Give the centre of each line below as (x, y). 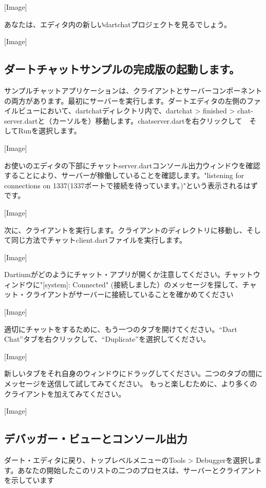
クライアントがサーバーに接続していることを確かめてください (129, 294)
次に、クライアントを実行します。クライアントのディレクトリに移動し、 (126, 230)
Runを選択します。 (50, 131)
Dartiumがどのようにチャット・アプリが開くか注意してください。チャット (129, 274)
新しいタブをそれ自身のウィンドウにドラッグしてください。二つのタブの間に (134, 373)
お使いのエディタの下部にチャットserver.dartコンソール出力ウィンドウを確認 (132, 165)
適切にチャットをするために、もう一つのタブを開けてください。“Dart (121, 329)
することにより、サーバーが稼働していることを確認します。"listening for (124, 175)
